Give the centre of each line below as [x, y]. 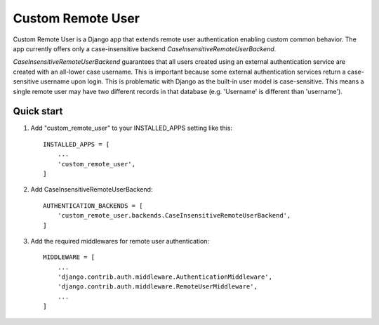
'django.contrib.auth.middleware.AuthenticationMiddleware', [165, 277]
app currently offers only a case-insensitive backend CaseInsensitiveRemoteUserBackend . [145, 48]
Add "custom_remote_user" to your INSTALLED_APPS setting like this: [132, 128]
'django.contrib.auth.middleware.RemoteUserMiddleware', [157, 287]
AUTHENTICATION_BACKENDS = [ [93, 206]
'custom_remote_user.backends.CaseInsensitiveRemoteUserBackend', [174, 215]
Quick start [38, 111]
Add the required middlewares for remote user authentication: [120, 241]
